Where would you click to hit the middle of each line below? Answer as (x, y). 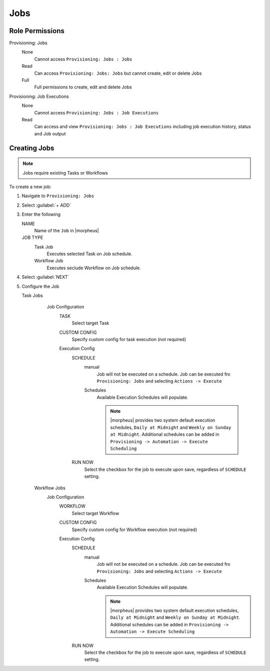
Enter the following (41, 214)
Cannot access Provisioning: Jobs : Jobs (83, 59)
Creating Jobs (32, 148)
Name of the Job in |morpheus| (67, 230)
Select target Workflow (95, 513)
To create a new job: (30, 187)
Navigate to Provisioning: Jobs (58, 196)
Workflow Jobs (50, 488)
